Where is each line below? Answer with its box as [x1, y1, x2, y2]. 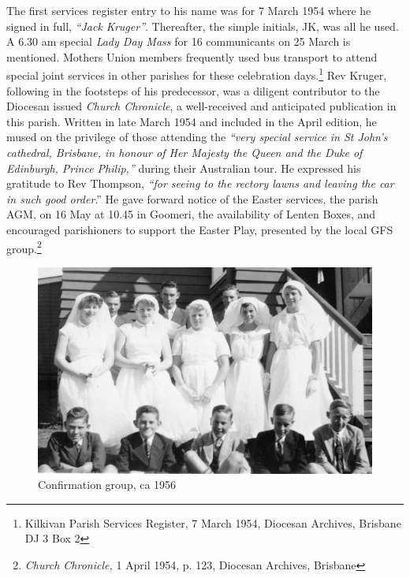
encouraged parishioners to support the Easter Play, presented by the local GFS [6, 221, 393, 237]
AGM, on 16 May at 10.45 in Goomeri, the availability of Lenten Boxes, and [6, 206, 376, 222]
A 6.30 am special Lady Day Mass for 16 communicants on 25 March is [6, 33, 351, 50]
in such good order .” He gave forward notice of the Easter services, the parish [6, 190, 378, 207]
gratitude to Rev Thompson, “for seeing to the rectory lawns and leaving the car [6, 175, 394, 192]
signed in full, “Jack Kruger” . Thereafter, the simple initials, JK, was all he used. [6, 17, 399, 34]
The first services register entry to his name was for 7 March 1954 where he [6, 2, 371, 18]
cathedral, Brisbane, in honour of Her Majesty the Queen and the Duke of [6, 144, 363, 160]
